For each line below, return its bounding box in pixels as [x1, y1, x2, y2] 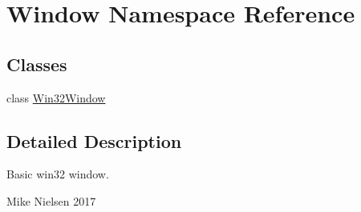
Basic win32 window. [6, 166, 109, 182]
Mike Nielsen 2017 [6, 192, 96, 209]
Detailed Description [6, 128, 182, 153]
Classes [6, 51, 67, 76]
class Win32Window [6, 89, 106, 106]
